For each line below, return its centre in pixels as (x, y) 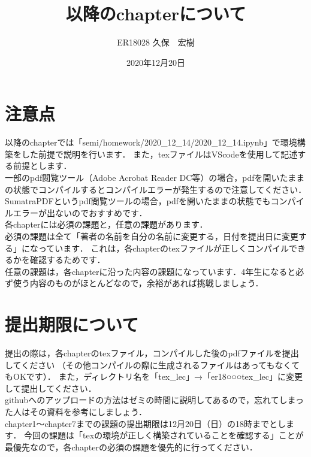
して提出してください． (51, 388)
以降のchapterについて (156, 13)
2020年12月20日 (156, 62)
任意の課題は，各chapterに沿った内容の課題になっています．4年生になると (150, 271)
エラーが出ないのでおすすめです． (80, 212)
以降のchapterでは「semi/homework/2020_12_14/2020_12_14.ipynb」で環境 (151, 142)
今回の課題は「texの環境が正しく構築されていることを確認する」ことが (164, 435)
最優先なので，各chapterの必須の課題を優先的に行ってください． (131, 447)
